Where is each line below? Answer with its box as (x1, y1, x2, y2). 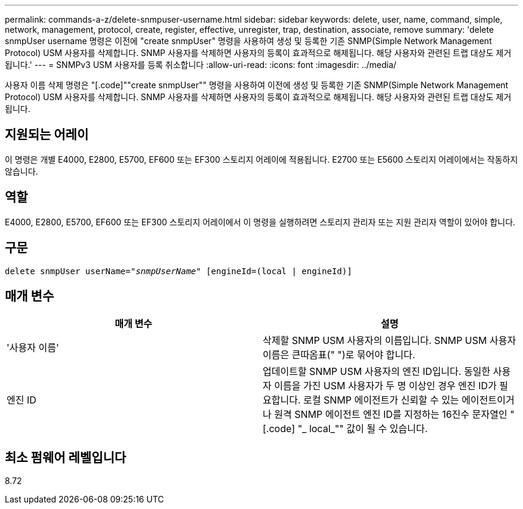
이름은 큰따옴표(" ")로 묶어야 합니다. (263, 349, 416, 361)
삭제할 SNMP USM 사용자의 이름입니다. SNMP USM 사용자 (263, 334, 516, 347)
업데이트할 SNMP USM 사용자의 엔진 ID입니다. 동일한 (263, 365, 491, 378)
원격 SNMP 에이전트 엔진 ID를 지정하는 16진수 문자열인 (274, 408, 507, 421)
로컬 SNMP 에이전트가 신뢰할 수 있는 (303, 394, 459, 406)
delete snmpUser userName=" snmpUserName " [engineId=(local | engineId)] (5, 266, 352, 276)
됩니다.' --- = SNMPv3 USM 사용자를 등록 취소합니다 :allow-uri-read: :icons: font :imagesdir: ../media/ (5, 60, 396, 70)
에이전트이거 (462, 394, 515, 406)
